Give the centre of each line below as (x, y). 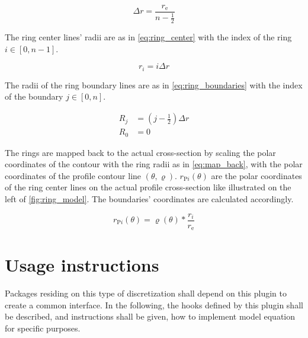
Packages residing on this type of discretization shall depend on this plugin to (146, 293)
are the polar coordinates (256, 175)
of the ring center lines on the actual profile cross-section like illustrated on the (148, 187)
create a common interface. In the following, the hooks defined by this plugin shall (154, 304)
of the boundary (34, 96)
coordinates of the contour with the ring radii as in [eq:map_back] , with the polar (154, 164)
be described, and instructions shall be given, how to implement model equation (150, 316)
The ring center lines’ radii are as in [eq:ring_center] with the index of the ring (148, 37)
